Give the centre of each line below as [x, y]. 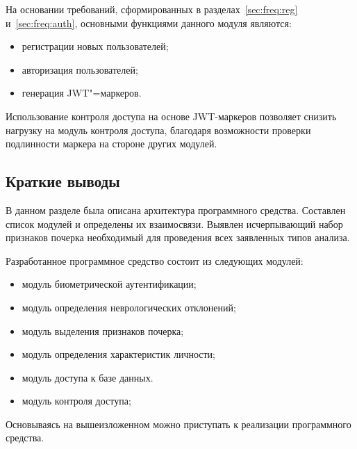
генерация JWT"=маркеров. [82, 93]
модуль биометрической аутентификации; [109, 284]
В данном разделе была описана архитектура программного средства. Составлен [176, 210]
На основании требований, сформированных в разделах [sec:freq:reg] [152, 9]
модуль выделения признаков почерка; [103, 330]
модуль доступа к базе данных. [88, 377]
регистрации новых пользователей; [95, 46]
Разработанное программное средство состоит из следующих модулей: [155, 260]
